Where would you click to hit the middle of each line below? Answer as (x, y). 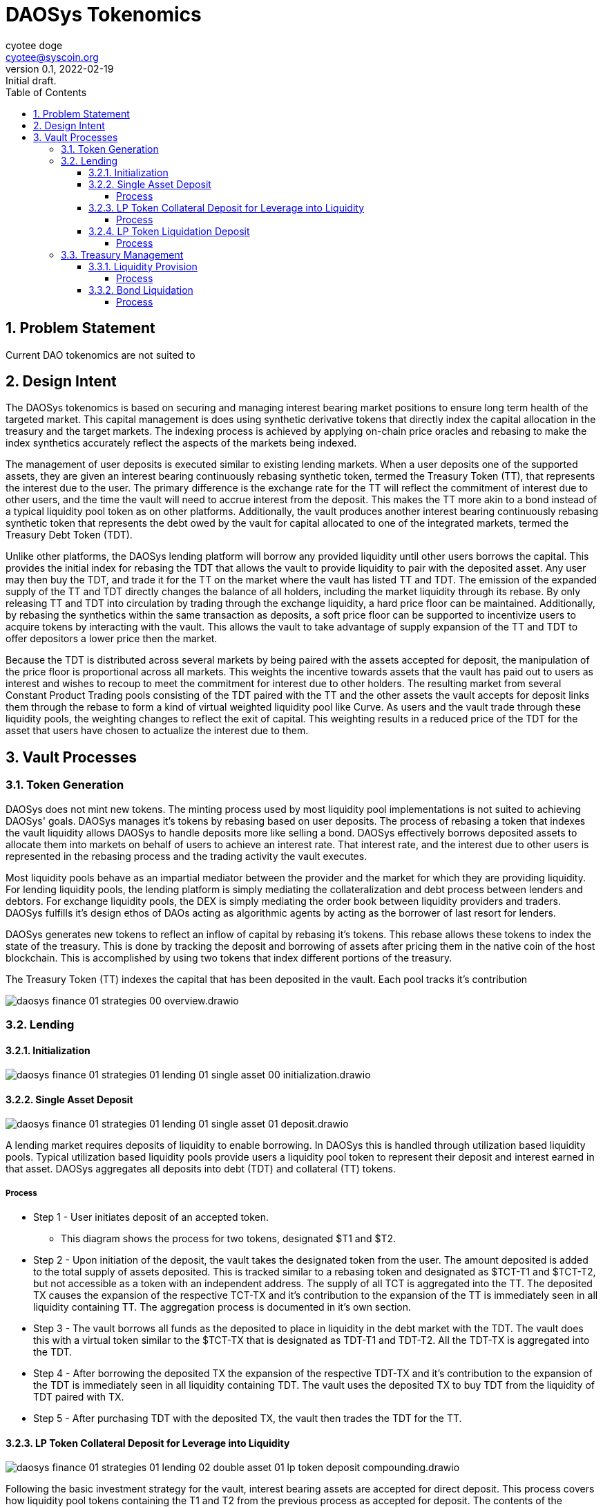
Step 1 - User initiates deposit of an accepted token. (151, 1217)
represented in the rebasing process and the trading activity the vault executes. (186, 856)
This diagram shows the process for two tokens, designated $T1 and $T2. (229, 1239)
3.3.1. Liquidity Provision (143, 266)
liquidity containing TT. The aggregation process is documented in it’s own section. (222, 1307)
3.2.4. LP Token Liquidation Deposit (169, 231)
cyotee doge (34, 45)
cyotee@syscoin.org (52, 57)
